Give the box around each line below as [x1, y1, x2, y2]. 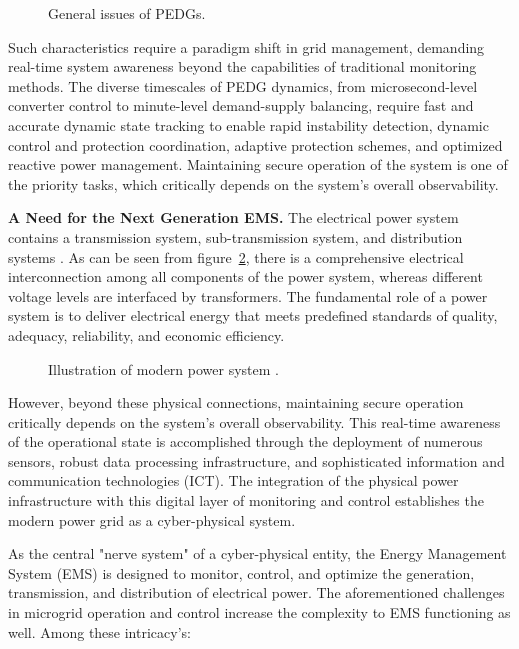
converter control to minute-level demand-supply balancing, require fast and [8, 95, 474, 116]
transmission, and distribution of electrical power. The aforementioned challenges [8, 582, 505, 603]
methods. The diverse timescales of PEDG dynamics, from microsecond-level [8, 75, 478, 96]
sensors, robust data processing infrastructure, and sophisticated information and [8, 450, 505, 471]
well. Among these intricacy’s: [8, 621, 191, 642]
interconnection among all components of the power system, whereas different [8, 266, 483, 287]
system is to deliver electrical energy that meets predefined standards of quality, [8, 305, 498, 326]
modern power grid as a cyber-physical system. [8, 509, 296, 530]
